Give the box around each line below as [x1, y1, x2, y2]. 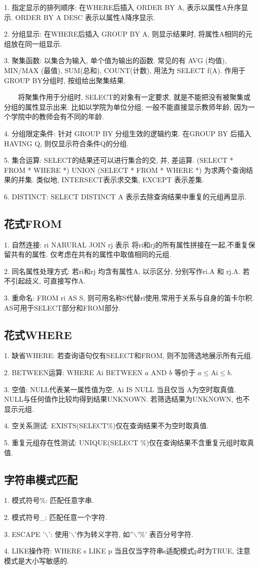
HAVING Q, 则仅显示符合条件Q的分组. [4, 138, 129, 148]
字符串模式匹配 [4, 471, 77, 487]
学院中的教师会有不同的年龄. [10, 111, 104, 122]
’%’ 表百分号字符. [137, 528, 193, 539]
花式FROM [4, 215, 62, 231]
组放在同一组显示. [4, 38, 62, 49]
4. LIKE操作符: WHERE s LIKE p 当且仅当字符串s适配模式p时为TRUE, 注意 [4, 545, 250, 556]
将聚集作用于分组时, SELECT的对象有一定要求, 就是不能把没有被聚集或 [17, 92, 250, 102]
